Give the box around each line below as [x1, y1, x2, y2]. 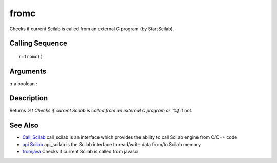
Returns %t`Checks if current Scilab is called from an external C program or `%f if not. [9, 107, 193, 113]
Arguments [9, 67, 47, 75]
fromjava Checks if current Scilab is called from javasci [22, 149, 139, 155]
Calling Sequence [9, 39, 68, 48]
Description [9, 94, 48, 103]
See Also [9, 120, 38, 129]
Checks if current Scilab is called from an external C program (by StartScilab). [9, 26, 174, 32]
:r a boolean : [9, 80, 38, 87]
